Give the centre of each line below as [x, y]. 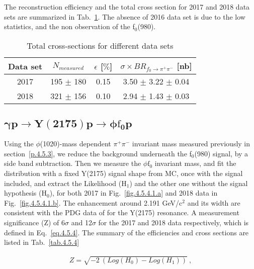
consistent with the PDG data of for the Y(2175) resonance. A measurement [122, 212]
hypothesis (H [25, 193]
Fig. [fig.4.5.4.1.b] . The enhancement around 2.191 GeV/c [93, 202]
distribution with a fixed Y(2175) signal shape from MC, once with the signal [123, 173]
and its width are [214, 202]
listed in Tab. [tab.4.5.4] [42, 242]
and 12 [81, 222]
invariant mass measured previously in [191, 144]
